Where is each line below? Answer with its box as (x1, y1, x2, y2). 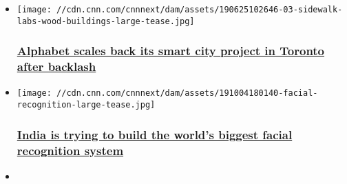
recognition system (17, 141, 124, 159)
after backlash (17, 58, 96, 75)
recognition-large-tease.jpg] (17, 100, 156, 110)
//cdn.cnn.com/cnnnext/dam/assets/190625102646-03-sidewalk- (56, 5, 343, 14)
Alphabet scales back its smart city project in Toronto (17, 42, 325, 59)
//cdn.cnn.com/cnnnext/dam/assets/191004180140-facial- (56, 88, 318, 99)
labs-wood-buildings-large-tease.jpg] (17, 16, 195, 26)
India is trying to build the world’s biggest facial (17, 125, 293, 143)
